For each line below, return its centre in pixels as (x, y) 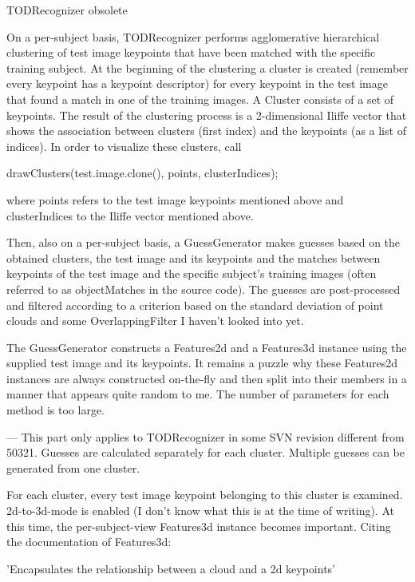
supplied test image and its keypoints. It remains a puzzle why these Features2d (202, 363)
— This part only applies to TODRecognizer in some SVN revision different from (206, 436)
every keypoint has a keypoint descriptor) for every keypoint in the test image (197, 83)
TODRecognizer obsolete (67, 10)
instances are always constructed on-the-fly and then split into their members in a (207, 378)
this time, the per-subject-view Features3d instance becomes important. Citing (199, 526)
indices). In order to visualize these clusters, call (124, 146)
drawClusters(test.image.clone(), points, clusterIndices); (142, 173)
